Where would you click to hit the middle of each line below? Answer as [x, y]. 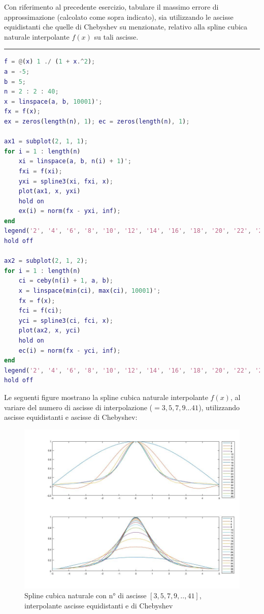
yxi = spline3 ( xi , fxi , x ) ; [66, 181]
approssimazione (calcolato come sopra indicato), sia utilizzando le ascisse [119, 17]
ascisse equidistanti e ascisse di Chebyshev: [71, 417]
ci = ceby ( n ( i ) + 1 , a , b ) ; [66, 281]
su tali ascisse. [116, 36]
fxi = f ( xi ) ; [40, 171]
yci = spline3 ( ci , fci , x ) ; [66, 320]
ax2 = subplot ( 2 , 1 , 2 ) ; [46, 261]
